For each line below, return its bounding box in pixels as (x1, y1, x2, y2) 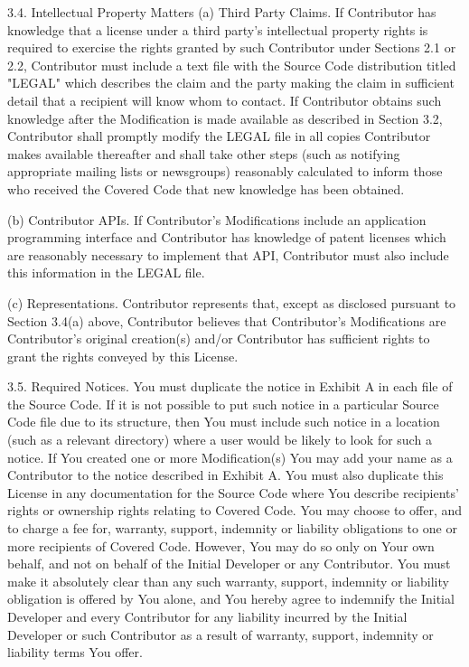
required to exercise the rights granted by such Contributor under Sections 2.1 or (7, 38, 456, 57)
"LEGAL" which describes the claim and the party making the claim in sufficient (7, 73, 455, 92)
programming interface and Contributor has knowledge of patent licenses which (7, 228, 446, 247)
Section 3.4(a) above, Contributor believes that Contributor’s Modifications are (7, 311, 446, 330)
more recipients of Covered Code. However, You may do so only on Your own (7, 536, 435, 555)
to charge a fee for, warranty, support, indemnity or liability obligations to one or (7, 519, 457, 538)
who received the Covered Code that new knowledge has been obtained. (7, 179, 405, 198)
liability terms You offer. (7, 643, 143, 662)
